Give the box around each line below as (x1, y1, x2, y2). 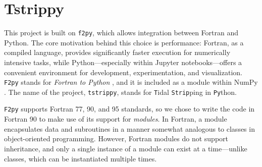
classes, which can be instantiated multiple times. (4, 153, 157, 163)
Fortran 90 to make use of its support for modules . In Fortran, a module (4, 114, 227, 124)
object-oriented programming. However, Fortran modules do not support (4, 133, 228, 144)
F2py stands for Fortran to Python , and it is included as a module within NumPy (4, 77, 258, 87)
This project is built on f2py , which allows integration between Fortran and (4, 27, 239, 38)
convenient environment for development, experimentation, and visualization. (4, 67, 242, 77)
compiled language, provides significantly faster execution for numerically (4, 47, 231, 58)
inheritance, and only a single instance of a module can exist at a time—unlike (4, 143, 247, 153)
